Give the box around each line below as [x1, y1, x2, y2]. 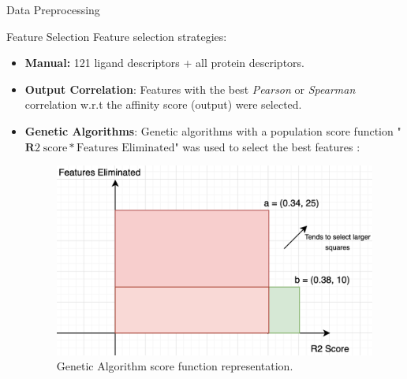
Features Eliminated [76, 142, 175, 154]
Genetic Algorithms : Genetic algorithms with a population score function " [24, 122, 401, 139]
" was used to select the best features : [174, 138, 360, 154]
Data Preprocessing [6, 2, 100, 17]
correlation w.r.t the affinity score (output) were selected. [24, 96, 302, 113]
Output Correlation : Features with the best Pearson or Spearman [24, 80, 356, 97]
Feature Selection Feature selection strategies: [6, 28, 227, 44]
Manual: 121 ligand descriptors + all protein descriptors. [24, 54, 304, 71]
